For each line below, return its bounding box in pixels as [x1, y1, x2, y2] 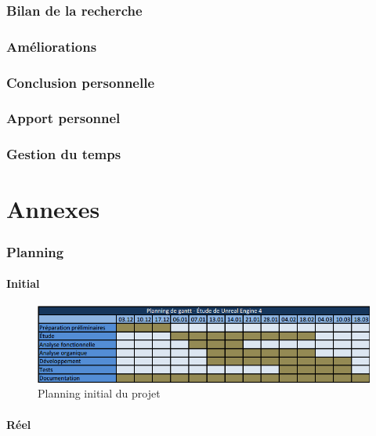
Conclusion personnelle [6, 72, 155, 92]
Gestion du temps [6, 144, 121, 164]
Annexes [6, 193, 100, 225]
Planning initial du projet [38, 385, 161, 401]
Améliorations [6, 36, 97, 56]
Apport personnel [6, 108, 121, 128]
